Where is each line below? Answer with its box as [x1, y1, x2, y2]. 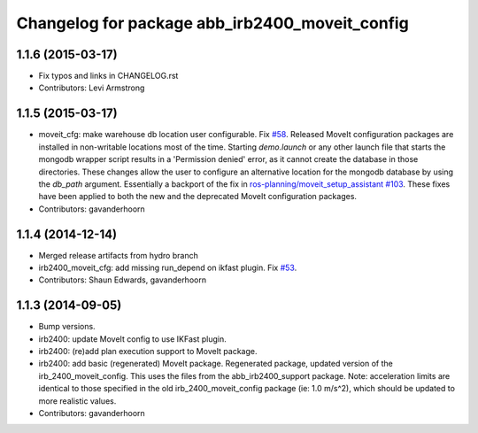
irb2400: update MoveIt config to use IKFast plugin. [38, 333, 227, 344]
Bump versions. [38, 321, 96, 332]
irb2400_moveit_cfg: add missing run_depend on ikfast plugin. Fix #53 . [38, 262, 297, 273]
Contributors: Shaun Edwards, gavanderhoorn [38, 274, 207, 285]
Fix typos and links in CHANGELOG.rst [38, 71, 179, 81]
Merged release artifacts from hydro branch [38, 250, 198, 260]
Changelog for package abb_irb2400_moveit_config [16, 13, 409, 33]
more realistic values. [38, 395, 117, 406]
